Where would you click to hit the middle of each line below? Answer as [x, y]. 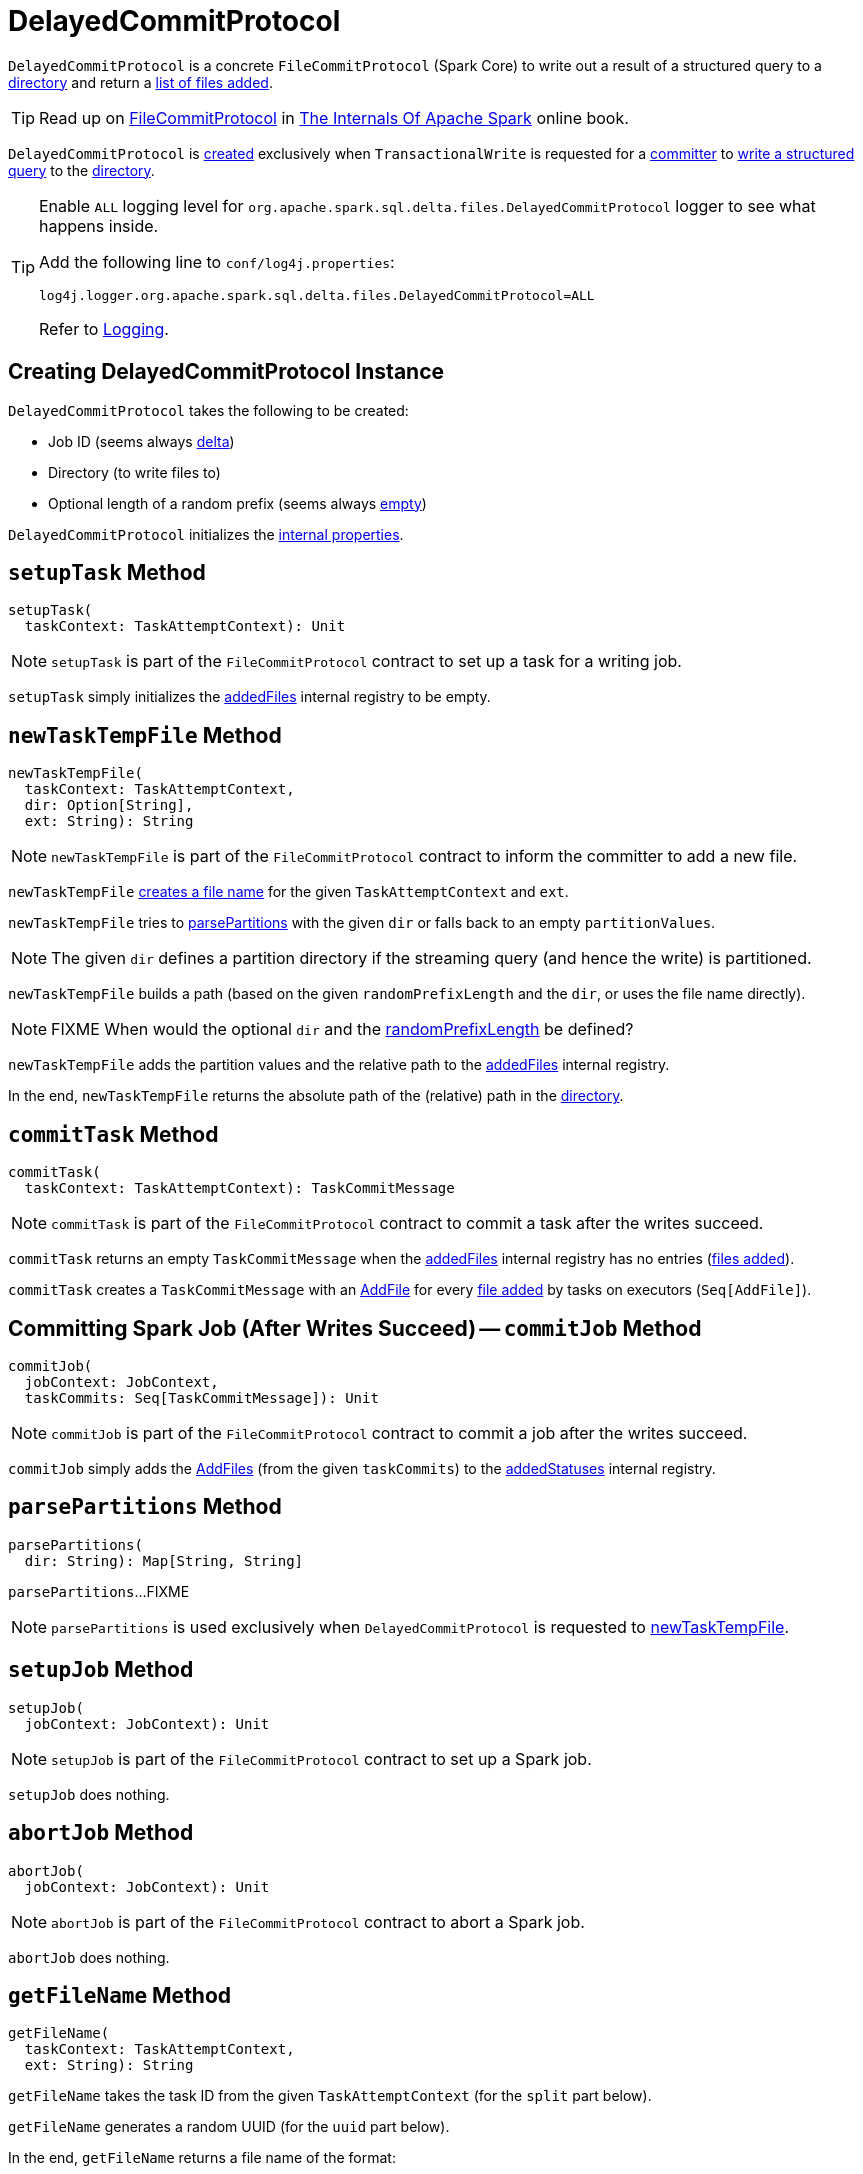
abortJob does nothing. [89, 1957]
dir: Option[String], [109, 805]
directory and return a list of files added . [140, 82]
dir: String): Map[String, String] [164, 1560]
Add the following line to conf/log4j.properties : [217, 261]
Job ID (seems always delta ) [141, 441]
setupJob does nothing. [89, 1794]
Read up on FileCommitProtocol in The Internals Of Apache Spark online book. [334, 117]
